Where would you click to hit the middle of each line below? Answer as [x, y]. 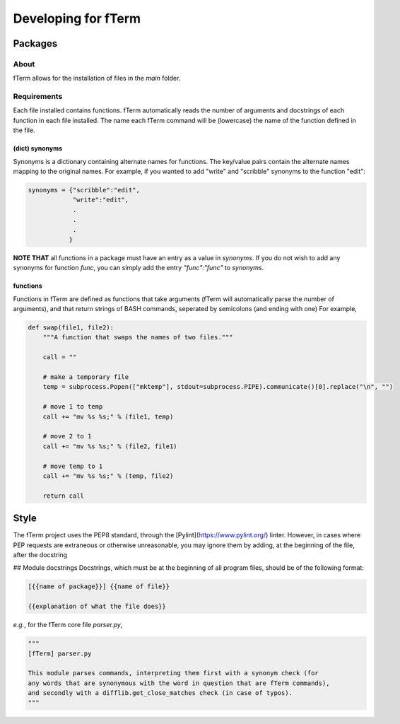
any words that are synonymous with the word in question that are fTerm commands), [179, 683]
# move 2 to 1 [67, 436]
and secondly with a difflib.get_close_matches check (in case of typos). [160, 693]
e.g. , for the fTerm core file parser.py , [68, 625]
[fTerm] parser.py [60, 653]
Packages [35, 43]
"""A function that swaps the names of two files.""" [138, 337]
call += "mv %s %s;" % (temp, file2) [108, 476]
